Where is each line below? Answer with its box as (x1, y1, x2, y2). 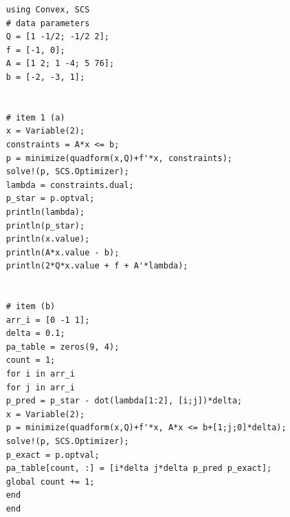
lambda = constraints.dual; (5, 180, 134, 190)
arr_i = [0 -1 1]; (5, 315, 90, 325)
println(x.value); (5, 234, 90, 244)
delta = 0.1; (5, 328, 65, 339)
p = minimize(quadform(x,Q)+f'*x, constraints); (5, 153, 232, 163)
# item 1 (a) (5, 112, 65, 123)
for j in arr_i (5, 382, 75, 392)
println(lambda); (5, 207, 85, 217)
